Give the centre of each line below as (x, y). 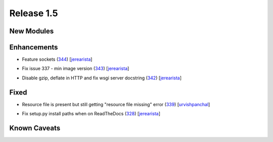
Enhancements (34, 47)
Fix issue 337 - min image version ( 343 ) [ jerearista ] (76, 69)
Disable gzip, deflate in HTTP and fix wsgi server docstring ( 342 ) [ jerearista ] (102, 78)
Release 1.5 (34, 13)
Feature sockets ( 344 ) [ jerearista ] (57, 59)
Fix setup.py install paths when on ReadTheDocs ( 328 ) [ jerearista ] (91, 114)
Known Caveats (35, 128)
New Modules (32, 31)
